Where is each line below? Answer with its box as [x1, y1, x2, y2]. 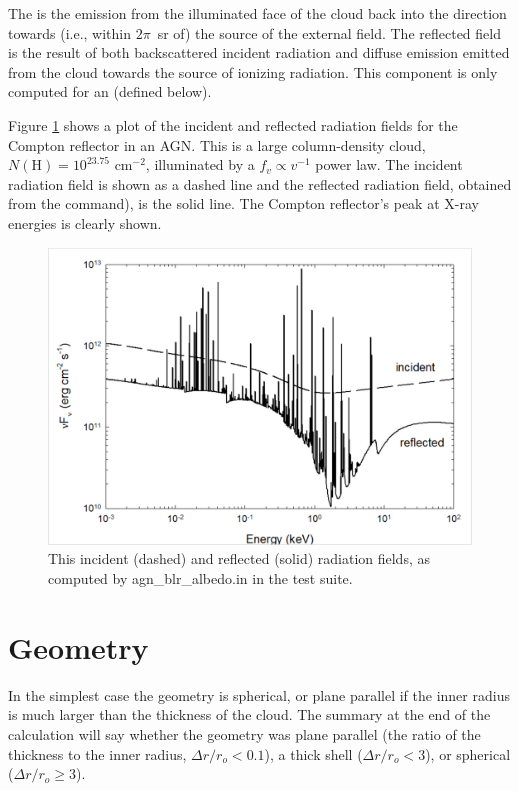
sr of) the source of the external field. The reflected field [157, 22, 501, 43]
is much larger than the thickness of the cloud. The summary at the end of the [8, 704, 491, 725]
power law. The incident [315, 154, 463, 175]
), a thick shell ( [264, 743, 363, 764]
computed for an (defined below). [8, 81, 212, 102]
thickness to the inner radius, [8, 743, 187, 764]
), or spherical [425, 743, 511, 764]
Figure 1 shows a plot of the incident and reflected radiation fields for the [8, 114, 458, 135]
